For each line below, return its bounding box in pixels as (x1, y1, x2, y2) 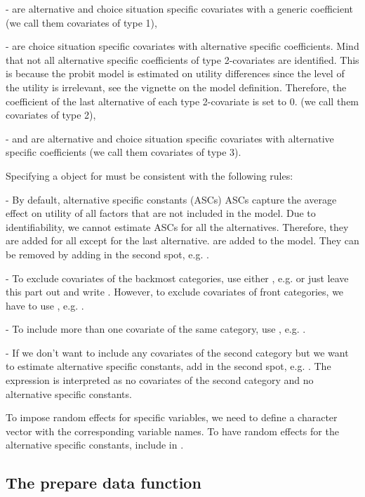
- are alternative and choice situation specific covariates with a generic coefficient (6, 1, 353, 15)
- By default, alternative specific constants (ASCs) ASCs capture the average (6, 192, 337, 206)
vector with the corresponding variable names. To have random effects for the (6, 423, 339, 438)
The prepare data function (6, 472, 201, 493)
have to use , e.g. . (6, 298, 84, 312)
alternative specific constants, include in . (6, 437, 184, 452)
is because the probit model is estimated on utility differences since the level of (6, 66, 345, 81)
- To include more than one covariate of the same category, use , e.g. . (6, 322, 306, 336)
